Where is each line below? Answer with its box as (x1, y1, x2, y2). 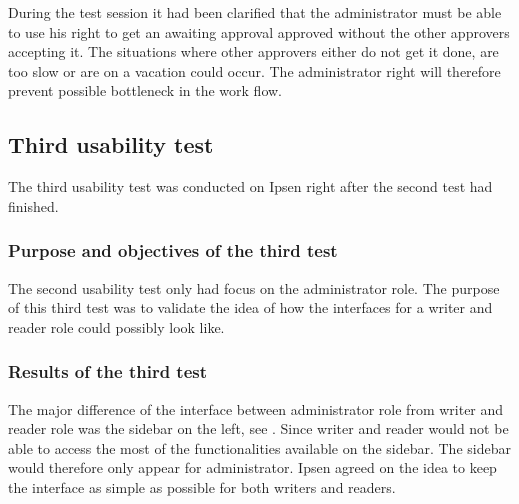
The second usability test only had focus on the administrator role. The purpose (8, 277, 500, 298)
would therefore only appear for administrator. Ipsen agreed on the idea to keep (8, 457, 497, 478)
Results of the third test (8, 359, 208, 384)
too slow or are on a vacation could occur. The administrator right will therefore (8, 60, 501, 81)
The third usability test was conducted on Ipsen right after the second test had (8, 176, 493, 197)
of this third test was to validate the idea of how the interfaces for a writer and (8, 297, 493, 318)
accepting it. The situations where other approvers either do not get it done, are (8, 41, 499, 62)
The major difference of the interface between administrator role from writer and (8, 398, 504, 419)
